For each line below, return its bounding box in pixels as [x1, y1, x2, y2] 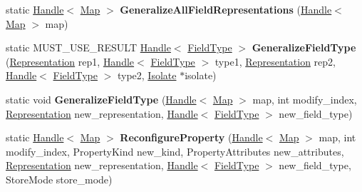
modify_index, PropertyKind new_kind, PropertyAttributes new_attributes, [6, 143, 344, 158]
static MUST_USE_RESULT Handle [6, 40, 171, 55]
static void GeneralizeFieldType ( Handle [6, 91, 197, 106]
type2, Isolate [117, 68, 177, 83]
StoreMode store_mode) [6, 171, 113, 186]
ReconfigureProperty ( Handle [120, 130, 263, 145]
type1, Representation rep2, [214, 54, 336, 69]
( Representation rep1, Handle [6, 54, 135, 69]
